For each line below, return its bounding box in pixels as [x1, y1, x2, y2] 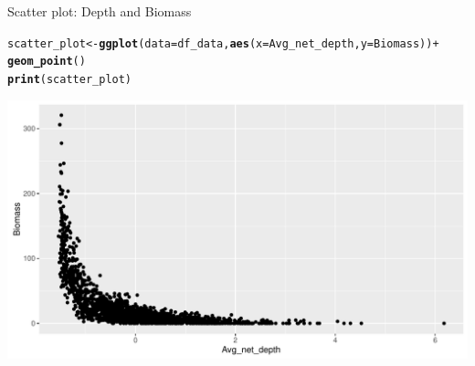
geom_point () [7, 55, 86, 68]
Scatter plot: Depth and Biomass [7, 2, 192, 20]
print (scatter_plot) [7, 72, 132, 86]
